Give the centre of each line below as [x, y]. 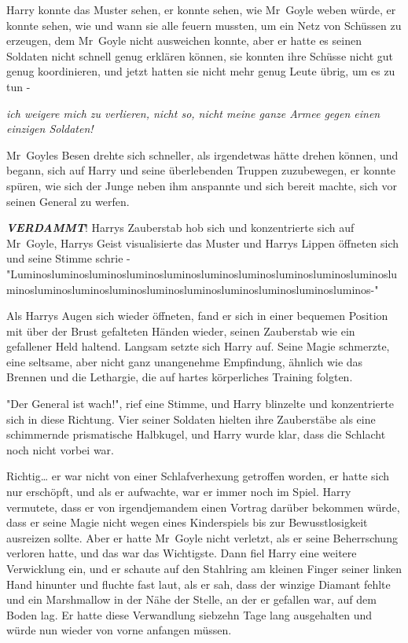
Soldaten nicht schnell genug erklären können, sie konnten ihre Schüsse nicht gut [200, 55]
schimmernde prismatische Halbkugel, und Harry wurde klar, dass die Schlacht [196, 434]
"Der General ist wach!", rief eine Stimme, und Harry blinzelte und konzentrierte [200, 404]
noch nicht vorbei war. [60, 449]
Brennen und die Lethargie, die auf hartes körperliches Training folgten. [180, 377]
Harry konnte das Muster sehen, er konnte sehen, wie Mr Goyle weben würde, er [201, 9]
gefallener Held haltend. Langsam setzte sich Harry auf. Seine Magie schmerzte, [198, 346]
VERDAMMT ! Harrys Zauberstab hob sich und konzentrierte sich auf [180, 228]
